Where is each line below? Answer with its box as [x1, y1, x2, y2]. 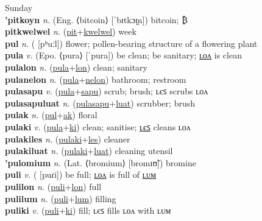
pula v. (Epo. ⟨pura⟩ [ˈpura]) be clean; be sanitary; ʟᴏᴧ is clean [5, 49, 242, 61]
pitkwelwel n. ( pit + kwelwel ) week [5, 25, 136, 38]
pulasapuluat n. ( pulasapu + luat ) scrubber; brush [5, 96, 195, 109]
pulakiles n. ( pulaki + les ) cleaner [5, 132, 130, 145]
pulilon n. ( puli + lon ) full [5, 180, 102, 192]
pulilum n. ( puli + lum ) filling [5, 192, 116, 205]
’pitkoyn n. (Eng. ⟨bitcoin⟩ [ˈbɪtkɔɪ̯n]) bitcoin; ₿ [5, 13, 188, 26]
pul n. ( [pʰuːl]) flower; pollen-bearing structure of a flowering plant [5, 37, 258, 49]
